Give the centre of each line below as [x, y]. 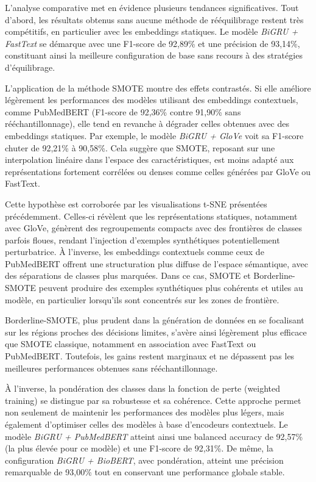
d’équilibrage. [30, 67]
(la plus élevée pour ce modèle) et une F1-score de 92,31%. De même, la [139, 448]
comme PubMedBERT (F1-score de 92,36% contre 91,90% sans [123, 111]
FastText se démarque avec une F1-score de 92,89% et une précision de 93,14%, [153, 43]
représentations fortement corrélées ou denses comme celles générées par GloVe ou [158, 171]
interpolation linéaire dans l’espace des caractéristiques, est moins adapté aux [149, 160]
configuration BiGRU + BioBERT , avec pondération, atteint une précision [144, 460]
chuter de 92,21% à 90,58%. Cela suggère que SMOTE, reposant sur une [140, 147]
